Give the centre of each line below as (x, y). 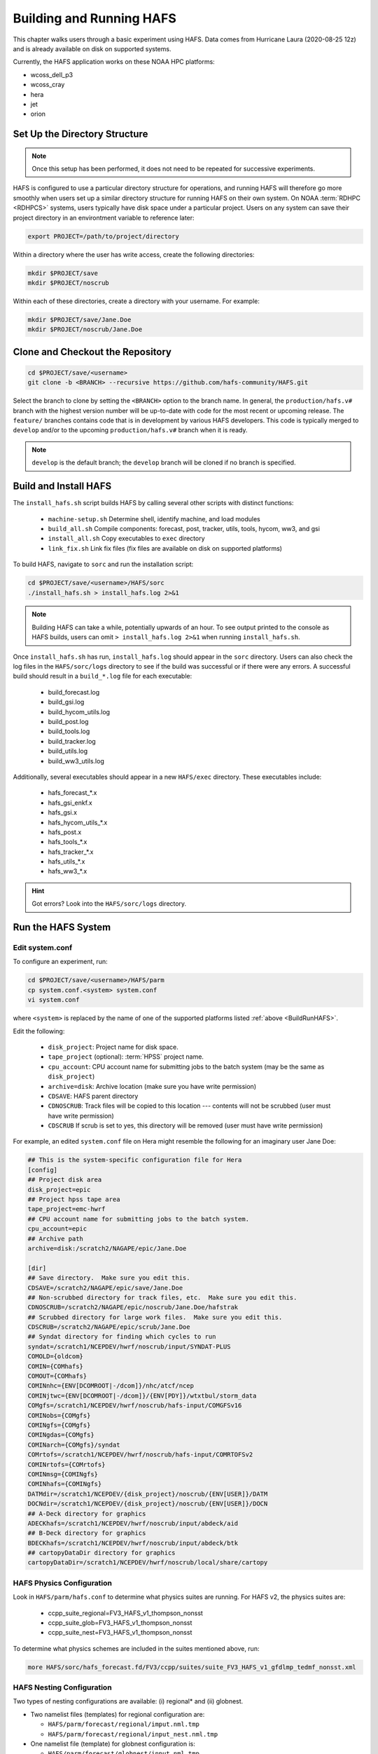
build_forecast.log (74, 692)
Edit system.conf (43, 948)
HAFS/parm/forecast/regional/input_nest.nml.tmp (133, 1734)
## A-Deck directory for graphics (87, 1513)
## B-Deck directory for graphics (87, 1533)
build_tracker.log (72, 741)
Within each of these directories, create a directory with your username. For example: (136, 301)
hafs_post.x (65, 832)
